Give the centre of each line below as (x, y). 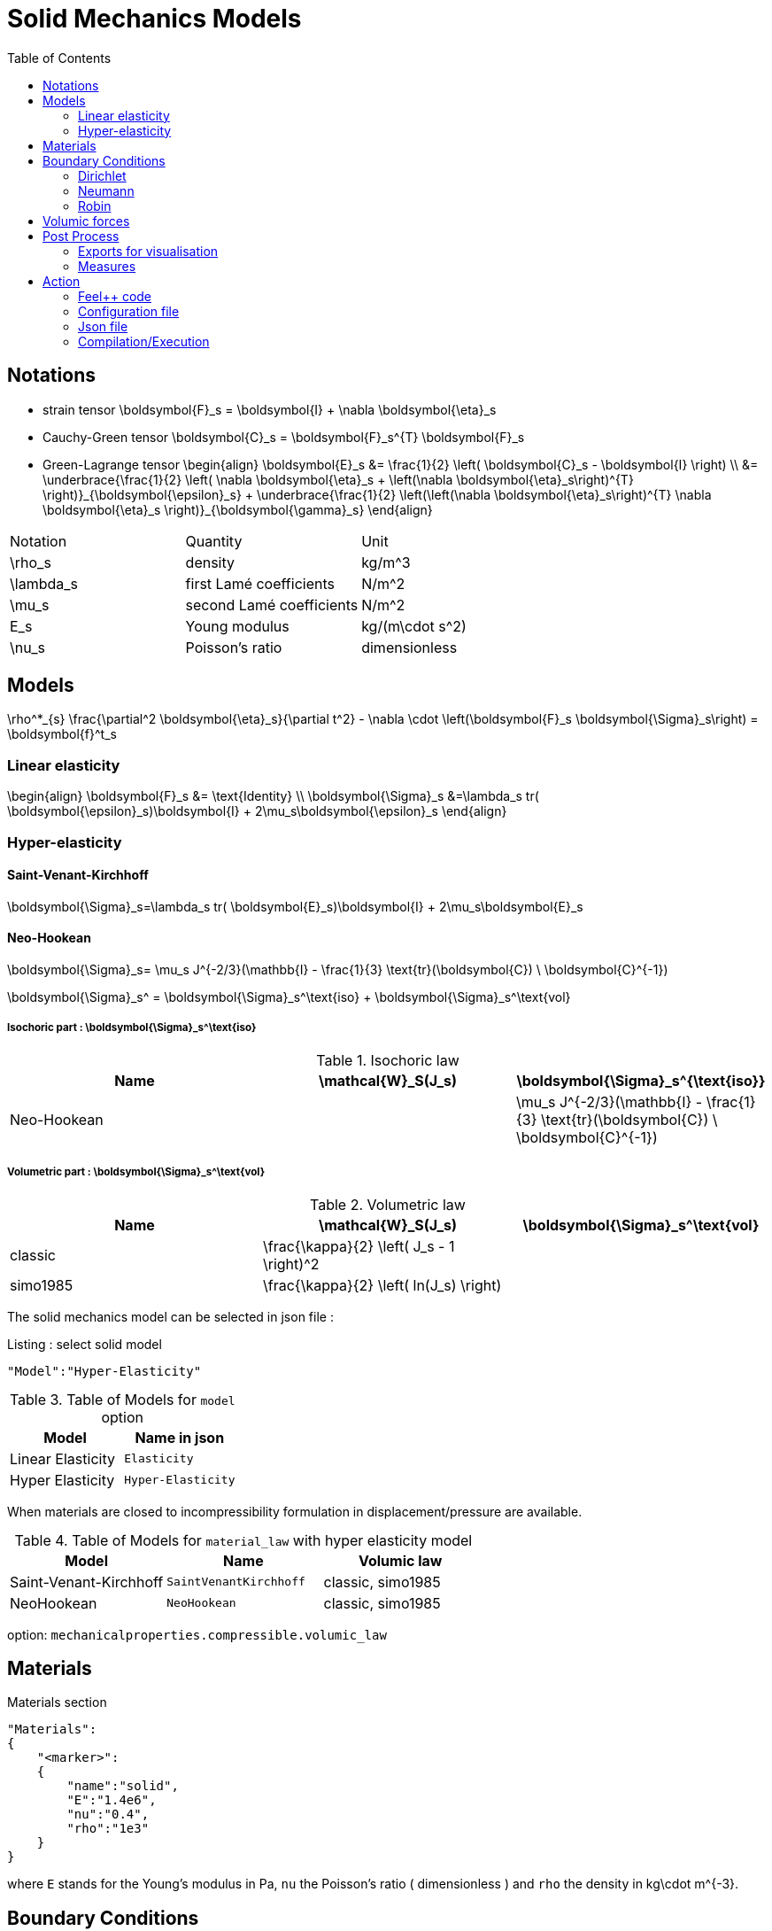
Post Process (81, 236)
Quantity (214, 541)
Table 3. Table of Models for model (122, 1399)
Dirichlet (102, 175)
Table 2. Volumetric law (388, 1204)
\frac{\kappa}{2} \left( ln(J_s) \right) (382, 1285)
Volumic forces (86, 221)
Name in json (180, 1437)
